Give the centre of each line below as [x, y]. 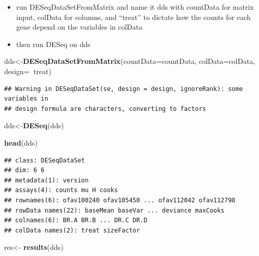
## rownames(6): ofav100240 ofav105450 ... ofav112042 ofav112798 [120, 200]
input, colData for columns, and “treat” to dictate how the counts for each [133, 17]
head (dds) [21, 142]
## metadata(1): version [46, 180]
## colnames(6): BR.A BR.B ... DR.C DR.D [76, 220]
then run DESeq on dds [53, 44]
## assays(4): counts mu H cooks [61, 190]
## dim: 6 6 [24, 170]
